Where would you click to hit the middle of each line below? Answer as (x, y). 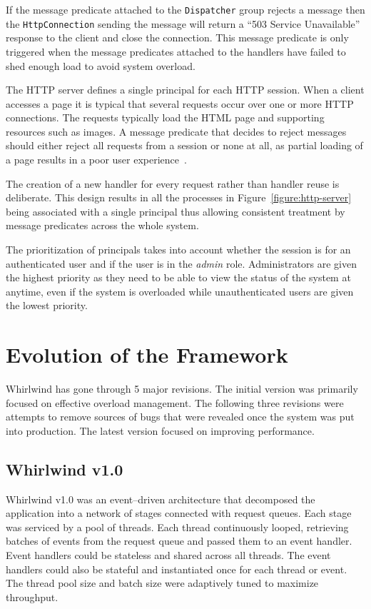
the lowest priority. (47, 305)
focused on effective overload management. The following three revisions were (175, 402)
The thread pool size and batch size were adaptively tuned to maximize (162, 583)
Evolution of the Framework (147, 354)
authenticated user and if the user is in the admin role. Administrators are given (182, 263)
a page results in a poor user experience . (96, 160)
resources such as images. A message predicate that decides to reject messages (176, 131)
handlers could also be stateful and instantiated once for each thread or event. (177, 569)
